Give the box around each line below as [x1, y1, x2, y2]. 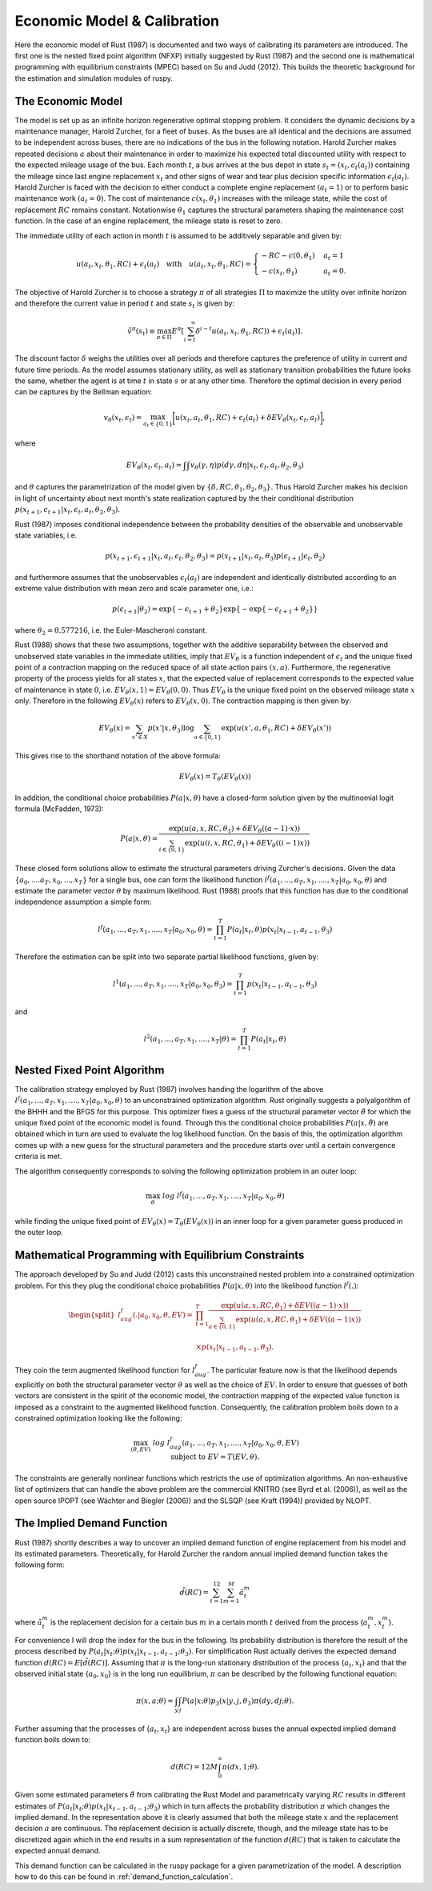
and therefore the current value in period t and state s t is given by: [14, 298, 235, 310]
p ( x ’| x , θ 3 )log [147, 724, 195, 735]
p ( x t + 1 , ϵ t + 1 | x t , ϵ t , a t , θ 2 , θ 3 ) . [14, 505, 120, 516]
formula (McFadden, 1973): [14, 804, 104, 814]
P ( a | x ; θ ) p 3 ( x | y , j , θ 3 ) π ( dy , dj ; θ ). [182, 1697, 294, 1707]
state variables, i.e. [14, 530, 78, 540]
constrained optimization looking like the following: [14, 1413, 182, 1423]
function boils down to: [14, 1735, 91, 1745]
